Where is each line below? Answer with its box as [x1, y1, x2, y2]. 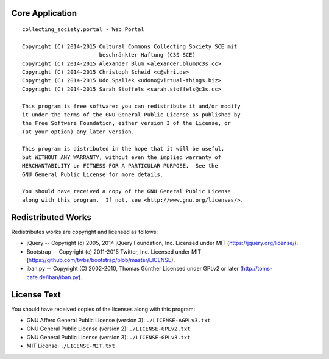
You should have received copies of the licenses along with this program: [11, 305, 196, 313]
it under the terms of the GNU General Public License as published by [22, 111, 241, 118]
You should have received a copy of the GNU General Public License [22, 188, 231, 195]
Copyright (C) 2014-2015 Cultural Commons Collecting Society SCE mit [22, 43, 238, 50]
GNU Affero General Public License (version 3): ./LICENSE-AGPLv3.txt [26, 316, 211, 324]
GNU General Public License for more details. [22, 171, 164, 178]
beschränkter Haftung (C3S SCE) [99, 52, 196, 59]
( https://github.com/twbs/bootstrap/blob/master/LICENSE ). [26, 256, 175, 263]
